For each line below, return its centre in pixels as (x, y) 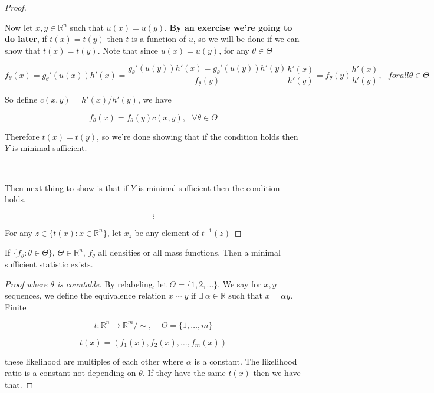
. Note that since (128, 50)
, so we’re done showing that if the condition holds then (198, 136)
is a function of (159, 39)
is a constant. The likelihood (246, 361)
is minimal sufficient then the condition (209, 187)
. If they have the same (184, 373)
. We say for (239, 284)
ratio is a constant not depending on (70, 373)
